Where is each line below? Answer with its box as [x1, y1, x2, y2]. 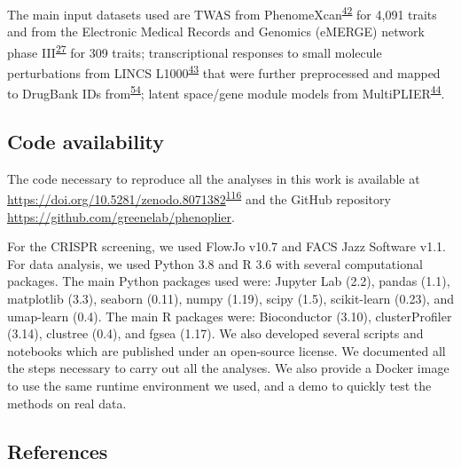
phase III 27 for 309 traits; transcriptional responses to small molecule [7, 40, 382, 61]
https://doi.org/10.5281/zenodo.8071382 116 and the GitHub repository [7, 187, 391, 209]
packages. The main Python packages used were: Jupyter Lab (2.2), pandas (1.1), [7, 272, 450, 290]
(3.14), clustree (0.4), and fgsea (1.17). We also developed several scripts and [7, 324, 424, 343]
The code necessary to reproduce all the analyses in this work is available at [7, 169, 420, 187]
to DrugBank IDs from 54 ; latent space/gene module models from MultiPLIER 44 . [7, 82, 445, 102]
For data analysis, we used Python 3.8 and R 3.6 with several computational [7, 254, 423, 273]
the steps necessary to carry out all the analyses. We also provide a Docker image [7, 359, 449, 377]
